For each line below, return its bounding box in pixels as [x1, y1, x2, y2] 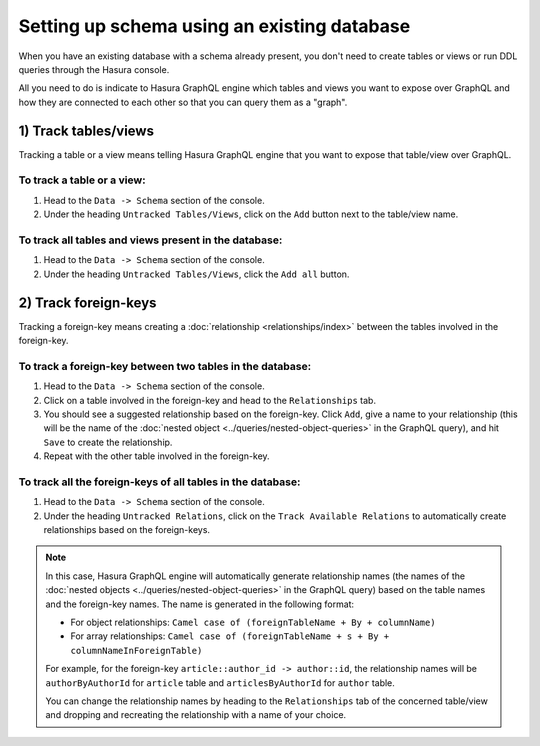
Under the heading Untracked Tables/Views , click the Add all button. [43, 268, 350, 280]
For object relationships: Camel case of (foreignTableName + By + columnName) [70, 616, 436, 628]
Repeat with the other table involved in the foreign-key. [43, 450, 270, 462]
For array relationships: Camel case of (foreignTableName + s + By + [70, 630, 390, 642]
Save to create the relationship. [43, 436, 173, 448]
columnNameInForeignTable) [70, 645, 203, 656]
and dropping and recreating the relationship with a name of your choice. [45, 709, 347, 721]
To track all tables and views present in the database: [18, 233, 283, 247]
